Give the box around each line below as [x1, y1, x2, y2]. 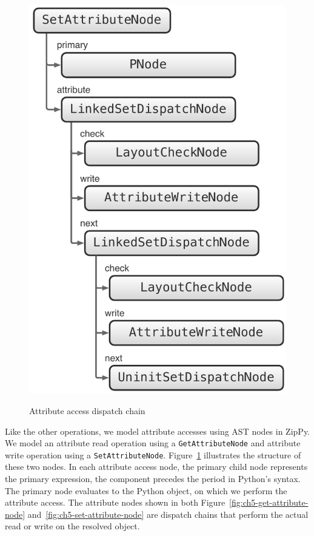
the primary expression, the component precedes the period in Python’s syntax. [5, 472, 301, 484]
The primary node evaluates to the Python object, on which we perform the [5, 484, 287, 497]
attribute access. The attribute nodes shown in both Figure [5, 496, 225, 509]
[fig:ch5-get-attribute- [229, 496, 309, 509]
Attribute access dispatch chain [29, 404, 145, 417]
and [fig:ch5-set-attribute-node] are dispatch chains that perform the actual [27, 508, 309, 520]
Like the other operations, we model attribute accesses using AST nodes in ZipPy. [5, 424, 310, 437]
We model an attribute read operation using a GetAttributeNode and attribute [5, 437, 301, 449]
